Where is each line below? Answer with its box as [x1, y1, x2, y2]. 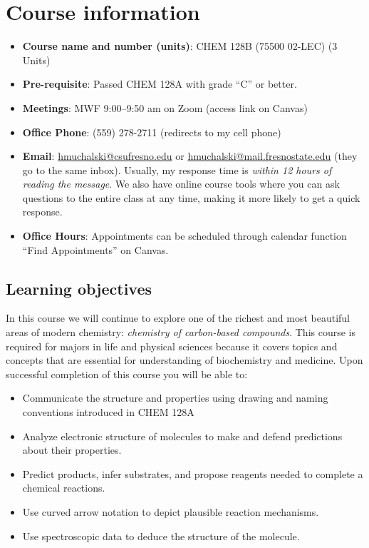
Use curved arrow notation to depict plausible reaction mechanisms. [22, 504, 319, 519]
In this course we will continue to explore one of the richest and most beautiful [6, 310, 350, 325]
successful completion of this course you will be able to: [6, 366, 248, 381]
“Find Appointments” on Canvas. [22, 242, 169, 257]
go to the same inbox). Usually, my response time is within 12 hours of [22, 162, 332, 177]
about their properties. [22, 442, 122, 457]
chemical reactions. [22, 480, 105, 495]
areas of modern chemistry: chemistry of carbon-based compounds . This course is [6, 325, 355, 340]
